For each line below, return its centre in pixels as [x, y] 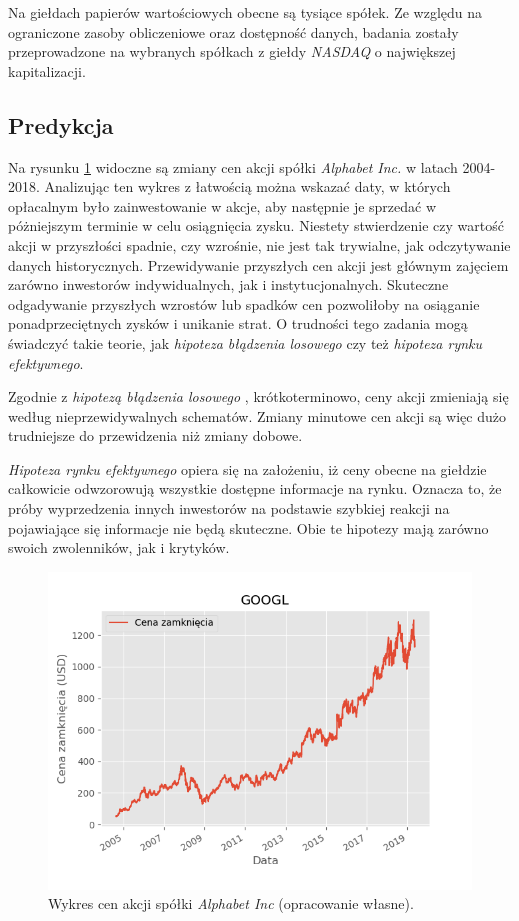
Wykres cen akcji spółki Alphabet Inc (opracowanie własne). [231, 903]
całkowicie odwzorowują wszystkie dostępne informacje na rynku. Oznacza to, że [255, 488]
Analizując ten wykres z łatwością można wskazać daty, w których [247, 186]
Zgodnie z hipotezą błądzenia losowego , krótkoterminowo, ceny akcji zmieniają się [258, 396]
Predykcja [61, 124]
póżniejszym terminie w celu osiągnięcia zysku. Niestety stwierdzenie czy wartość [256, 225]
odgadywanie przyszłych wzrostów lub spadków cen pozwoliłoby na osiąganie [244, 303]
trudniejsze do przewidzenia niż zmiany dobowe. [155, 435]
